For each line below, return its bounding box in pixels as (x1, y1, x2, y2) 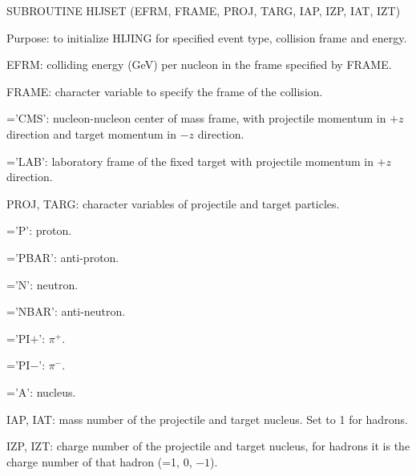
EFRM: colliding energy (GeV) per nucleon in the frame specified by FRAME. (6, 56, 392, 73)
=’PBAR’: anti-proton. (6, 248, 119, 265)
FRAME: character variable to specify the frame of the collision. (6, 83, 323, 99)
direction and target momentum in (6, 125, 177, 142)
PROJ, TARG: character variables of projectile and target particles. (6, 195, 340, 212)
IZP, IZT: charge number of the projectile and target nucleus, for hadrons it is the (6, 438, 410, 454)
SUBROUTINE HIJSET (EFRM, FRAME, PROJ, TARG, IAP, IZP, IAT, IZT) (6, 2, 401, 18)
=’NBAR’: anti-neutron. (6, 303, 126, 320)
